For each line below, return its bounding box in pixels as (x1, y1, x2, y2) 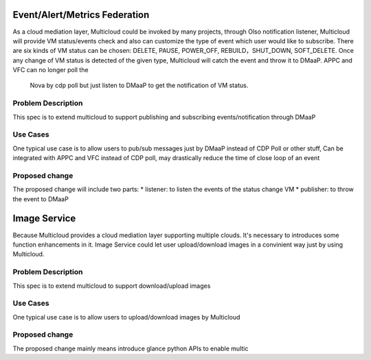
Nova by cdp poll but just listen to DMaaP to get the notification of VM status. (30, 81, 249, 89)
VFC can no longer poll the (12, 66, 89, 74)
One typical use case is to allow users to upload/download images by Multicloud (12, 313, 240, 321)
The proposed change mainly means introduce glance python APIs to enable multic (12, 344, 249, 352)
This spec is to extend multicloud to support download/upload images (12, 282, 211, 290)
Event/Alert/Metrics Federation (12, 9, 150, 21)
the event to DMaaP (12, 194, 69, 203)
